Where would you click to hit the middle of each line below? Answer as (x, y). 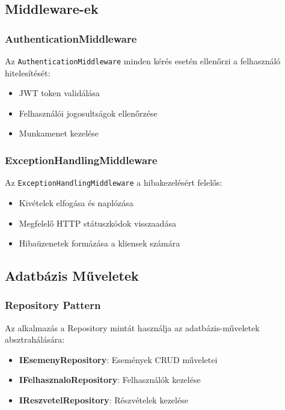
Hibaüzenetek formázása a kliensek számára (100, 243)
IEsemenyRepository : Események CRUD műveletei (118, 359)
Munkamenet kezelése (59, 133)
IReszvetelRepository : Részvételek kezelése (103, 400)
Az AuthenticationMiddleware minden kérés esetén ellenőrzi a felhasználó (143, 61)
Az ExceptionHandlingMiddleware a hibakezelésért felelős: (114, 182)
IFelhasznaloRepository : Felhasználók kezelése (110, 380)
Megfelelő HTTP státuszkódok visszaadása (97, 223)
